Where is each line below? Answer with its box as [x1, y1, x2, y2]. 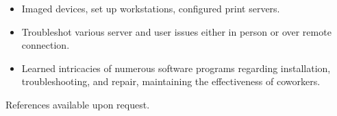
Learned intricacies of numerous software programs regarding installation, [21, 60, 331, 75]
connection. [21, 38, 70, 52]
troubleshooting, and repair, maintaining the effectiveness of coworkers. [21, 74, 321, 89]
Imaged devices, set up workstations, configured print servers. [21, 1, 280, 15]
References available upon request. [5, 97, 150, 111]
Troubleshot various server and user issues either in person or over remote [21, 24, 332, 38]
